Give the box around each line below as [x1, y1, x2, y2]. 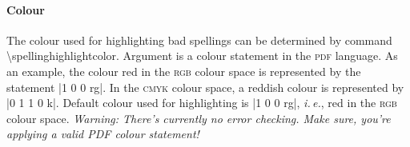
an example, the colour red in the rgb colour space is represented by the [6, 62, 361, 79]
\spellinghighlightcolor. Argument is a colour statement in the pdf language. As [6, 47, 398, 64]
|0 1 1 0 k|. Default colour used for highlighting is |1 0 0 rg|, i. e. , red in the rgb [6, 94, 397, 111]
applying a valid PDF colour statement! [6, 125, 199, 142]
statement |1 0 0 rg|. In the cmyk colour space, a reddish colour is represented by [6, 78, 404, 95]
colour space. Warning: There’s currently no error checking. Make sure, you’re [6, 109, 391, 126]
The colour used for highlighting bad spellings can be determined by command [6, 31, 392, 48]
